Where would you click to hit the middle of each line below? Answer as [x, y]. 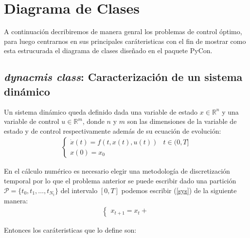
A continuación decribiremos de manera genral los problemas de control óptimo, [123, 31]
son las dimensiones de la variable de [182, 121]
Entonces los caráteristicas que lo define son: [70, 230]
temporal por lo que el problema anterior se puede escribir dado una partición [120, 180]
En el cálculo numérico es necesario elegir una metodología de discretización [117, 171]
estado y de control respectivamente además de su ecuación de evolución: [113, 130]
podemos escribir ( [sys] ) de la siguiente [179, 190]
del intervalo [79, 190]
